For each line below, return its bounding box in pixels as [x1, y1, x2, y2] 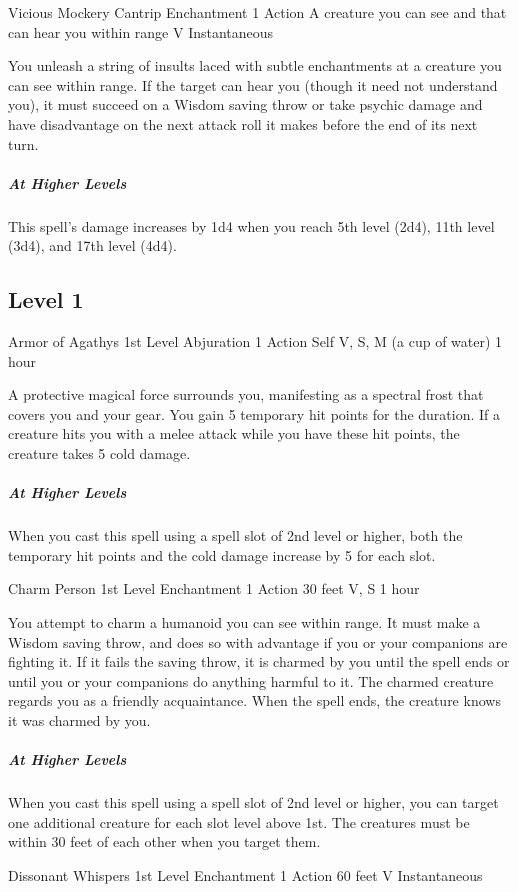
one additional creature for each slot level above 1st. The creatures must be [8, 811, 470, 832]
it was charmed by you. [8, 709, 151, 730]
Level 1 [8, 284, 84, 315]
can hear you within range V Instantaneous [8, 21, 274, 42]
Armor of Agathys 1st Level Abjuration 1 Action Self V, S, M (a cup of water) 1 [8, 331, 503, 352]
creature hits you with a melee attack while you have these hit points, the [8, 423, 460, 444]
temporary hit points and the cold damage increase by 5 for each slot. [8, 544, 436, 565]
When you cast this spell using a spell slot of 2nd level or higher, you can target [8, 792, 499, 813]
